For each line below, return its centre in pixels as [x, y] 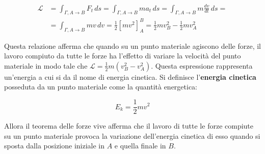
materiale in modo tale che [46, 65]
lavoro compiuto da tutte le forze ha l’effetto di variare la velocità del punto [123, 56]
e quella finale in [140, 146]
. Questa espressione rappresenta [202, 65]
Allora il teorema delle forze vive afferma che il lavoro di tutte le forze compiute [129, 126]
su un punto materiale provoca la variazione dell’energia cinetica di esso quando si [132, 135]
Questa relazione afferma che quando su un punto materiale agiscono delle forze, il [132, 45]
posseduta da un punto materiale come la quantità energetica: [101, 87]
